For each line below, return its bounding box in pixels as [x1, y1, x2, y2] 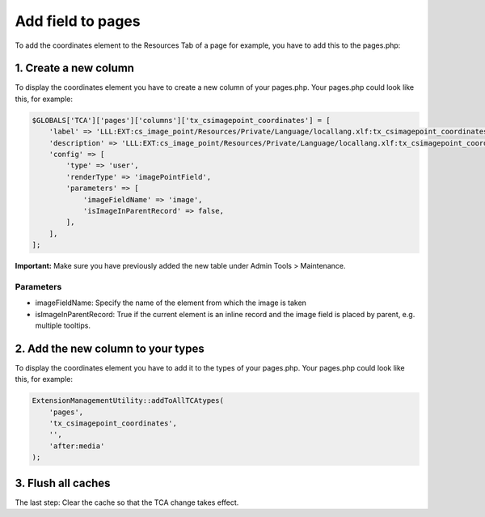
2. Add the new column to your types [15, 341, 205, 355]
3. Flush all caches [15, 476, 111, 489]
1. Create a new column [15, 61, 135, 75]
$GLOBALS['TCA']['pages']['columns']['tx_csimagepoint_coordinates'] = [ [32, 116, 331, 125]
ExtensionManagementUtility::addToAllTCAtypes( [32, 396, 224, 405]
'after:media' [48, 441, 105, 451]
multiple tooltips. [35, 320, 91, 331]
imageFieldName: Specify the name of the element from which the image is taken [35, 298, 307, 307]
